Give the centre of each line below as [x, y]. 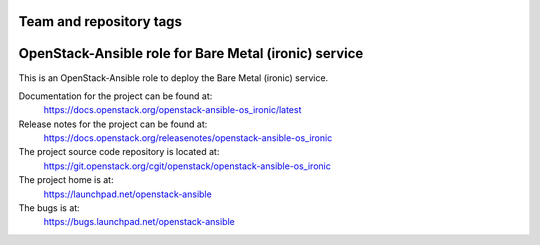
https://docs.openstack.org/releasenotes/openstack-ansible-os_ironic [188, 138]
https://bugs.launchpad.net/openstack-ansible [139, 222]
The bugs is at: [49, 208]
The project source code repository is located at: [119, 152]
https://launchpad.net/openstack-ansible [127, 194]
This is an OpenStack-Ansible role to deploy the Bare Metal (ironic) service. [173, 77]
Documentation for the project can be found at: [115, 96]
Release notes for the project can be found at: [113, 124]
